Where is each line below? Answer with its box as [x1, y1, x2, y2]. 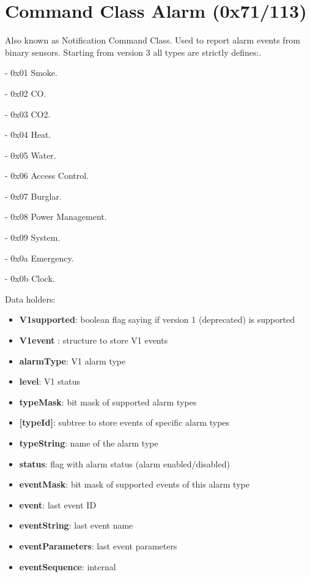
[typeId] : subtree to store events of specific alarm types [19, 416, 230, 429]
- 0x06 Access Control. [5, 169, 89, 182]
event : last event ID [19, 498, 97, 511]
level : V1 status [19, 375, 80, 388]
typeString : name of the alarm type [19, 437, 158, 449]
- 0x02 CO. [5, 86, 46, 99]
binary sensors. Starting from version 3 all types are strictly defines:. [5, 45, 262, 58]
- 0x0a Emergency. [5, 251, 74, 264]
